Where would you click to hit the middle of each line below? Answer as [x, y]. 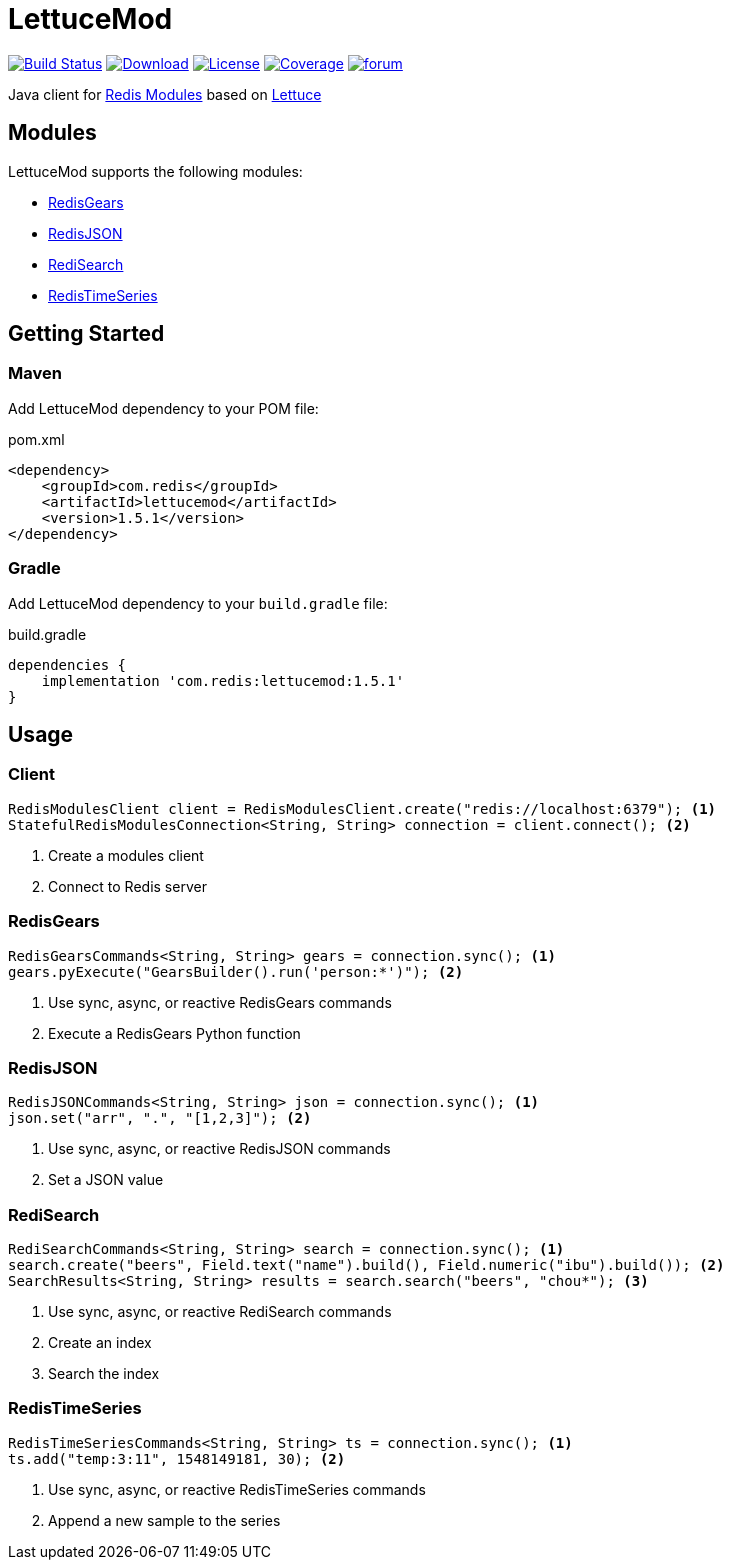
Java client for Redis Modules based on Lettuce [165, 94]
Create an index [100, 1343]
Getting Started [86, 334]
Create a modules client [126, 855]
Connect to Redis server [127, 886]
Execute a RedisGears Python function [174, 1033]
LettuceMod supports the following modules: [155, 171]
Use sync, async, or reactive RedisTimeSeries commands [237, 1489]
